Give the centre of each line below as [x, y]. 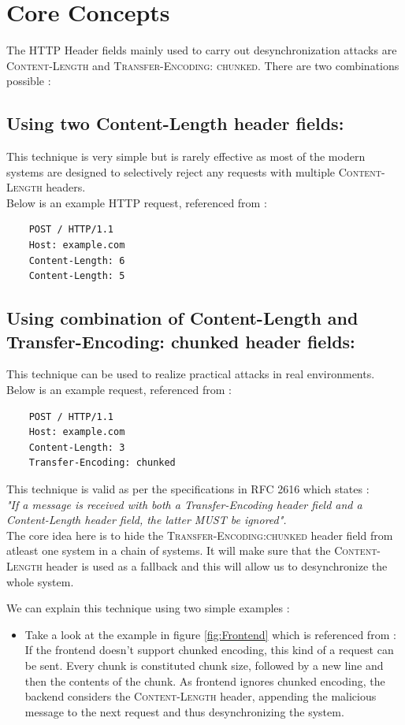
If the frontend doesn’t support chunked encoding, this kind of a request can [209, 650]
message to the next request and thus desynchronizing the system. [184, 711]
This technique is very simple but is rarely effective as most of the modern [186, 156]
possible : [29, 81]
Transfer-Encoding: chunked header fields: [181, 341]
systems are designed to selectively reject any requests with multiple [171, 171]
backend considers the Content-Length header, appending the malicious [201, 696]
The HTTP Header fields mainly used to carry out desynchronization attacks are [202, 50]
